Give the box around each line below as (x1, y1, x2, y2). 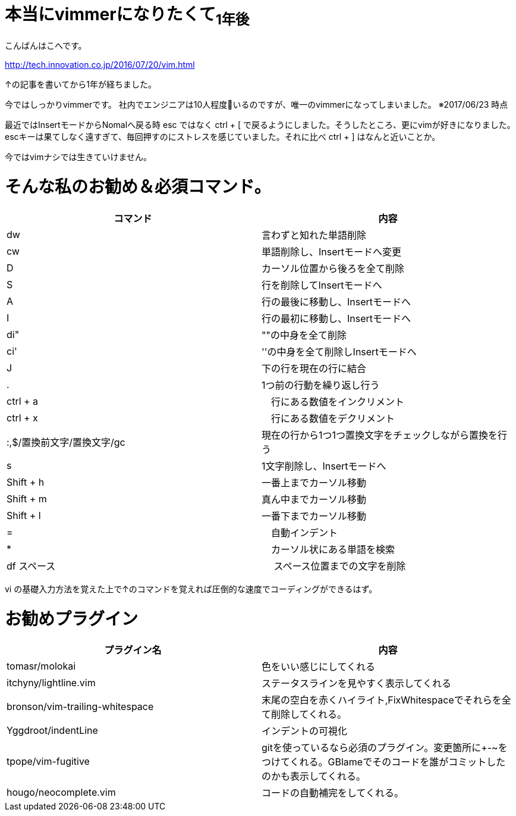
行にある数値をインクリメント (271, 395, 405, 408)
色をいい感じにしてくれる (262, 661, 376, 673)
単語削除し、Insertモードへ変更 (262, 245, 402, 258)
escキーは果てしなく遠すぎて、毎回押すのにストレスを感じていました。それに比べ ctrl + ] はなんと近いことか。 (5, 132, 441, 142)
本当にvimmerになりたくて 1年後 (5, 4, 250, 28)
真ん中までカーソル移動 (262, 493, 367, 505)
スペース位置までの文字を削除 (273, 559, 406, 572)
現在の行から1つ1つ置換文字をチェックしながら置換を (262, 429, 498, 441)
